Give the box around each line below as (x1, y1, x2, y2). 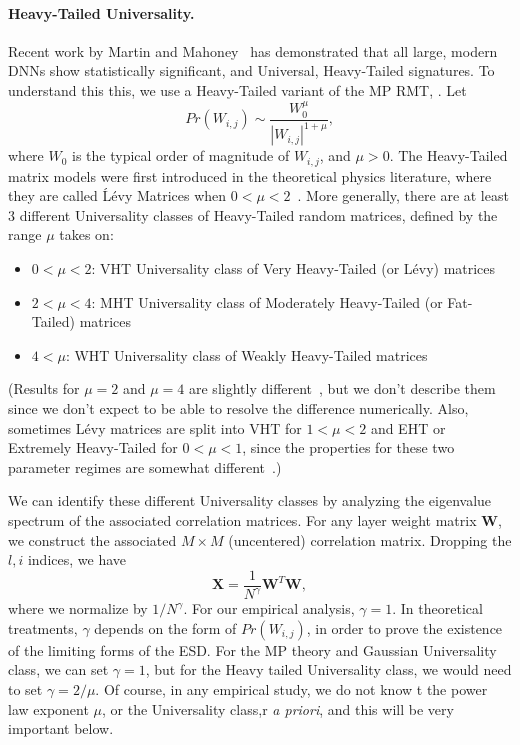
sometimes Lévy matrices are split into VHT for (8, 417, 302, 438)
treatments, (8, 617, 78, 638)
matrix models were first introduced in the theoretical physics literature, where (8, 165, 492, 186)
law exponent (8, 698, 89, 719)
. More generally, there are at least (297, 185, 509, 206)
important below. (8, 718, 114, 739)
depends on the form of (94, 617, 237, 638)
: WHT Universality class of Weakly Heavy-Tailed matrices (65, 344, 428, 365)
